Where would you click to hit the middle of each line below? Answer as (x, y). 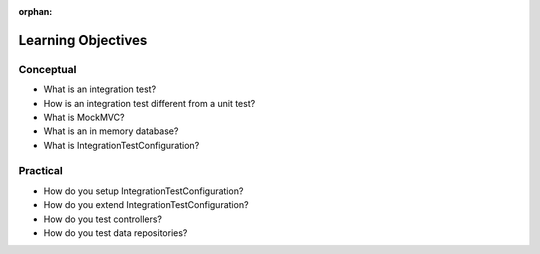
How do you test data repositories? (115, 233)
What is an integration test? (100, 89)
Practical (41, 171)
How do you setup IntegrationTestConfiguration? (143, 191)
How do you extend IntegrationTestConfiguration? (146, 205)
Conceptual (47, 69)
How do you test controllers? (102, 219)
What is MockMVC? (84, 117)
